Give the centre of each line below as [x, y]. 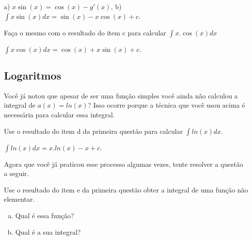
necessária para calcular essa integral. [59, 114]
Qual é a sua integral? [48, 232]
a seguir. [16, 173]
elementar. [19, 199]
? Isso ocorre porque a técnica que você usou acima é [166, 105]
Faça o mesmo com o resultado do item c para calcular [85, 32]
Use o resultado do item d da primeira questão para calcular [94, 131]
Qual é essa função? [45, 215]
